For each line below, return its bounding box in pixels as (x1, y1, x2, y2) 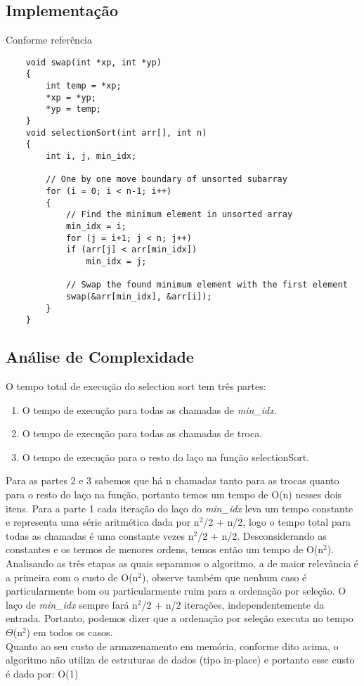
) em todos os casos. (26, 625, 113, 639)
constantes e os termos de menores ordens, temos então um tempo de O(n (6, 542, 324, 557)
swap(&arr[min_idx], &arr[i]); (65, 291, 212, 302)
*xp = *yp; (46, 92, 96, 103)
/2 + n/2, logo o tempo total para (203, 514, 351, 529)
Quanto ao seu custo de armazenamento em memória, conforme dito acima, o (6, 638, 339, 653)
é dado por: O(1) (6, 666, 79, 680)
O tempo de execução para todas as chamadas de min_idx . (22, 402, 277, 417)
